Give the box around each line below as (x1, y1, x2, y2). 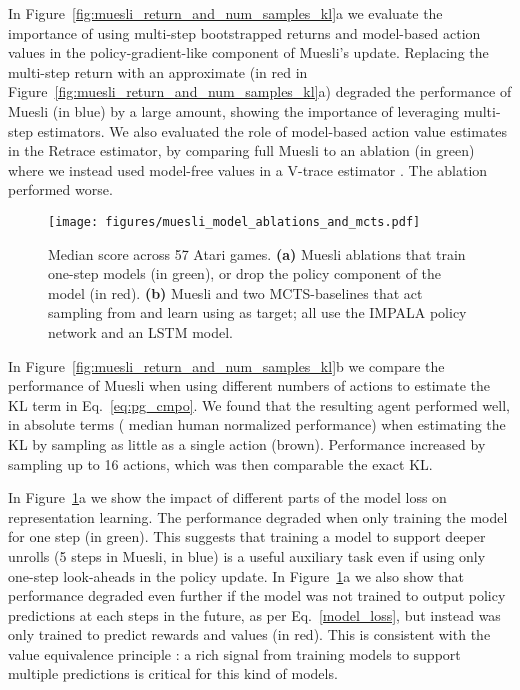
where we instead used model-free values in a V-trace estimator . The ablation (8, 159, 488, 180)
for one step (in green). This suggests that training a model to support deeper (8, 526, 486, 547)
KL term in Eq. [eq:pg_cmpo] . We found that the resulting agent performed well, (8, 394, 510, 415)
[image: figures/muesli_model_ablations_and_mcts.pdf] (48, 214, 421, 229)
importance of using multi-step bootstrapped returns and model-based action (8, 22, 481, 43)
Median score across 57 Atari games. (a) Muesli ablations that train (48, 243, 466, 264)
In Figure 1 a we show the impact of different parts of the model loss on (8, 487, 447, 508)
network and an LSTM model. (48, 321, 233, 342)
